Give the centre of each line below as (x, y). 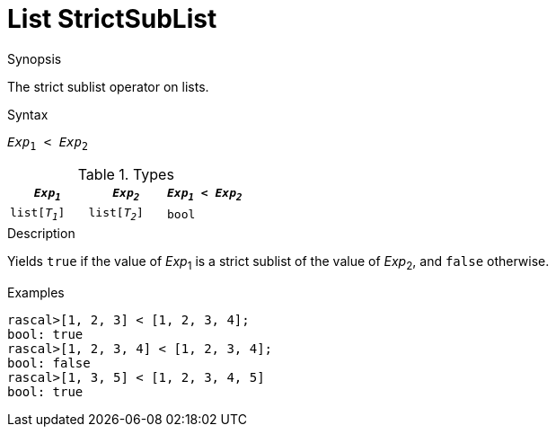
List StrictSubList (112, 19)
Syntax (28, 114)
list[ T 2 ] (116, 214)
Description (41, 233)
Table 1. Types (126, 174)
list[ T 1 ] (38, 214)
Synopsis (35, 58)
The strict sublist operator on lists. (108, 86)
